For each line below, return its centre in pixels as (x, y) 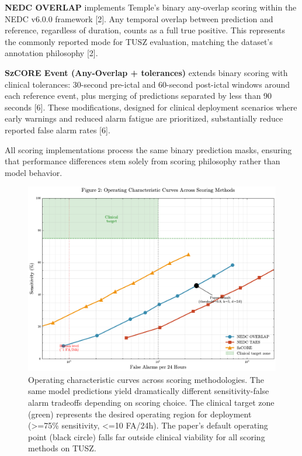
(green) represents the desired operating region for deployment (140, 414)
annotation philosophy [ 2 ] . (51, 53)
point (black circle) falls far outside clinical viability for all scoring (147, 436)
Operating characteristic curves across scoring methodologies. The (146, 379)
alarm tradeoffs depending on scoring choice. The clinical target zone (151, 403)
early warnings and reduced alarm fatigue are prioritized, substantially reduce (144, 118)
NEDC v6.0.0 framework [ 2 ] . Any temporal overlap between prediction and (139, 18)
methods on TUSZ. (62, 448)
